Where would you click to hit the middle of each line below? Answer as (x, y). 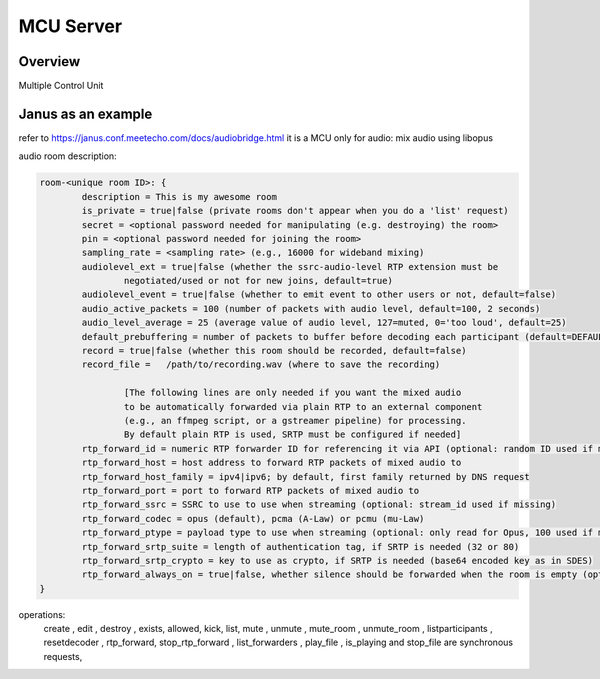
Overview (49, 61)
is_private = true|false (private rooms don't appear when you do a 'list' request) (295, 211)
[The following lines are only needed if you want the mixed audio (292, 393)
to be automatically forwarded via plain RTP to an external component (303, 406)
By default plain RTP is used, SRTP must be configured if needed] (292, 434)
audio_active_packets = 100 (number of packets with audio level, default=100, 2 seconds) (311, 308)
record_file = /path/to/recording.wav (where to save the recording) (261, 364)
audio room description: (67, 156)
